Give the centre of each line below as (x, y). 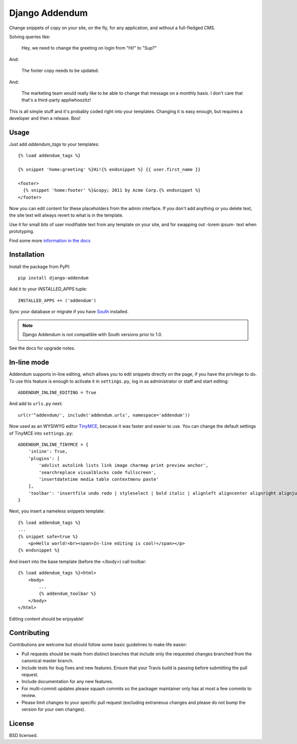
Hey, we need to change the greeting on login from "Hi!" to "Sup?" (89, 48)
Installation (27, 255)
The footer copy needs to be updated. (60, 71)
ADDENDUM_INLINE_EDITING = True (57, 392)
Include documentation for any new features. (67, 682)
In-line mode (29, 363)
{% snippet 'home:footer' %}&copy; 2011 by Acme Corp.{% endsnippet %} (112, 190)
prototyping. (22, 231)
